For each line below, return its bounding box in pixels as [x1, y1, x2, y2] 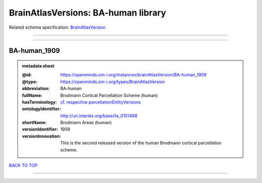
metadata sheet [22, 63, 55, 69]
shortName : [22, 120, 47, 126]
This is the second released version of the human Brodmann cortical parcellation [60, 140, 222, 146]
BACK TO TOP [9, 163, 38, 168]
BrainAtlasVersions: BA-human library [9, 7, 166, 18]
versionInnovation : [22, 133, 62, 139]
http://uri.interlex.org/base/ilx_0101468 [60, 112, 138, 119]
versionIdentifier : [22, 127, 58, 132]
